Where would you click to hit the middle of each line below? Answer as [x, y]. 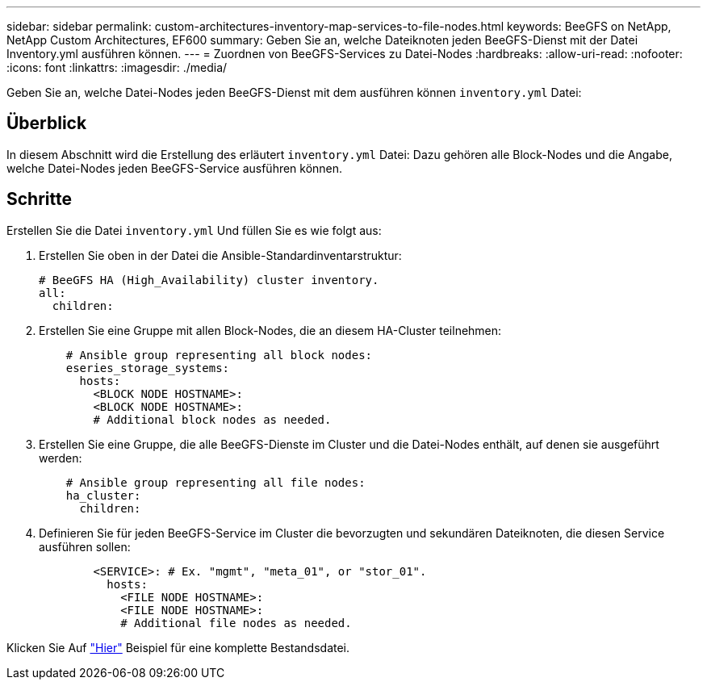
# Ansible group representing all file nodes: [215, 482]
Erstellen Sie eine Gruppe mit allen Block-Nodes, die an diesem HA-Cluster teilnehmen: [270, 330]
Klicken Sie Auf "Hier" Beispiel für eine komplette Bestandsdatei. [178, 647]
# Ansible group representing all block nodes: [219, 355]
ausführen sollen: [85, 546]
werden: [61, 458]
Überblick [47, 123]
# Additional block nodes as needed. [212, 419]
